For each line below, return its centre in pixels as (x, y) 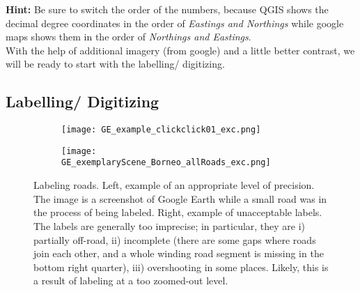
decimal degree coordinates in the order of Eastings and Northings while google (175, 23)
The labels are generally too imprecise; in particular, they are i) (170, 225)
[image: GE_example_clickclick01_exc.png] (161, 130)
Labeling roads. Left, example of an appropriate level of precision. (174, 185)
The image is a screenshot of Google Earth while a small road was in (180, 198)
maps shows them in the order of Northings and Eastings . (128, 37)
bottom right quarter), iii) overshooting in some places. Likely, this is (181, 267)
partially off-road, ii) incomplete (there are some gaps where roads (175, 239)
